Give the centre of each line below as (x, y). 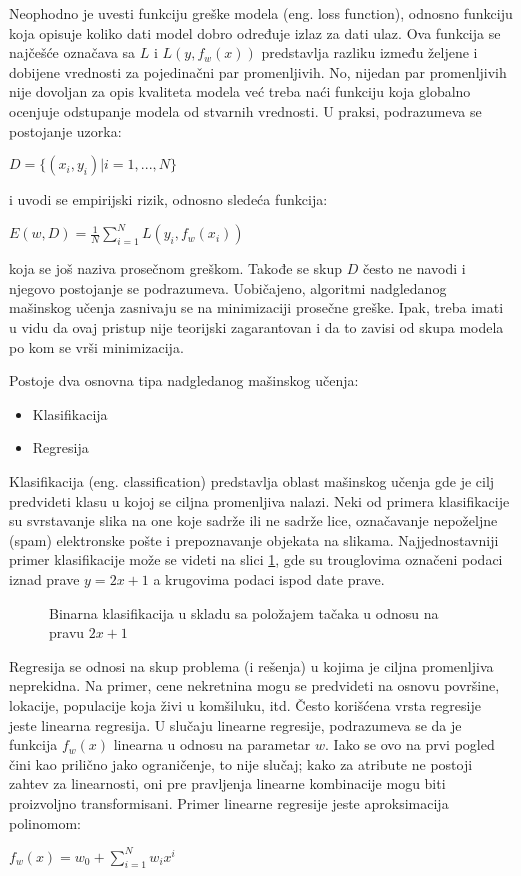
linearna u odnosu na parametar (212, 744)
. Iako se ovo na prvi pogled (410, 744)
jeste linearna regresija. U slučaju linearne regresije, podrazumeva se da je (235, 724)
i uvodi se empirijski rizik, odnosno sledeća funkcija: (168, 199)
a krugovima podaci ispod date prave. (269, 578)
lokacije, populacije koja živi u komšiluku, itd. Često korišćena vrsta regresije (245, 704)
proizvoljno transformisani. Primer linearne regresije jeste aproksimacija (229, 802)
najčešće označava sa (72, 52)
